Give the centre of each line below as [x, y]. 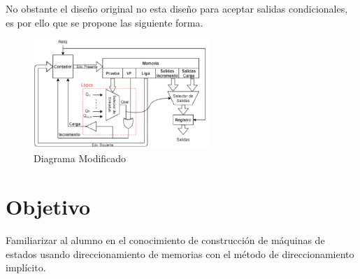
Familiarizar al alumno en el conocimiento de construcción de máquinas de [165, 240]
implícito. [26, 267]
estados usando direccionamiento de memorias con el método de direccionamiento [180, 253]
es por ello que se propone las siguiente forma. [105, 22]
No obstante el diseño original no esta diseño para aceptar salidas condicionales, [177, 8]
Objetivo [48, 207]
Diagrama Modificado [80, 158]
